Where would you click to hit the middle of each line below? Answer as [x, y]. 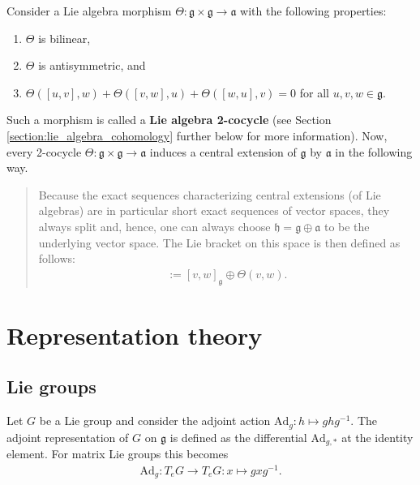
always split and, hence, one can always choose [154, 226]
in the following [374, 151]
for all [314, 92]
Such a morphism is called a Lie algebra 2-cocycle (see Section [169, 120]
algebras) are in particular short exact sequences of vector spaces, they [214, 210]
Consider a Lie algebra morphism [89, 11]
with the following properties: [313, 11]
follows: [57, 258]
